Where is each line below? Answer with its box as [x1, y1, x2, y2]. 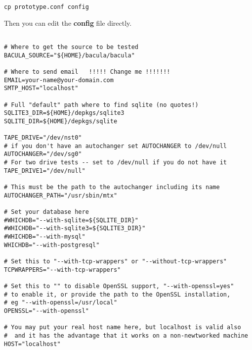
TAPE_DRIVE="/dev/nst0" [4, 134, 82, 142]
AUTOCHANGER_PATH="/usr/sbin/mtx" [4, 192, 118, 199]
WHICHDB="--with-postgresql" [4, 241, 100, 249]
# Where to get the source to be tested [4, 43, 139, 50]
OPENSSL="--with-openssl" [4, 307, 89, 314]
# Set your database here [4, 208, 89, 216]
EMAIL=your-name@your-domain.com [4, 76, 114, 84]
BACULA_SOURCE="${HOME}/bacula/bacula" [4, 51, 135, 59]
